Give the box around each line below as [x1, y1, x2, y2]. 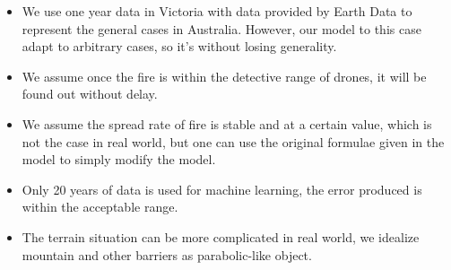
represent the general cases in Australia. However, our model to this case [22, 19, 421, 38]
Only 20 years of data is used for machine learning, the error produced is [22, 179, 422, 198]
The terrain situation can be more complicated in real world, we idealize [22, 227, 420, 246]
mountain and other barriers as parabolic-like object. [22, 245, 312, 264]
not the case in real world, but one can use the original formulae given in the [22, 132, 445, 151]
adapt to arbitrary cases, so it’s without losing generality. [22, 37, 337, 56]
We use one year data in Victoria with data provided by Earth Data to [22, 2, 412, 20]
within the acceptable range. [22, 197, 178, 216]
